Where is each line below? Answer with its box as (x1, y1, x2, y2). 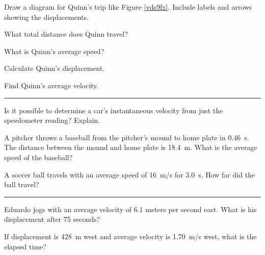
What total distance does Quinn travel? (4, 29, 128, 39)
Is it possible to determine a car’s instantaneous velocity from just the (4, 105, 223, 115)
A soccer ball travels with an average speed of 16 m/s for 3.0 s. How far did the (4, 169, 255, 180)
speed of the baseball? (4, 151, 73, 162)
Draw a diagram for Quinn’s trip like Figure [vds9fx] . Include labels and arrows (4, 2, 252, 12)
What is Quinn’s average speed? (4, 45, 104, 56)
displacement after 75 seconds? (4, 214, 100, 224)
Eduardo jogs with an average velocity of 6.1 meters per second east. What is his (4, 203, 257, 214)
